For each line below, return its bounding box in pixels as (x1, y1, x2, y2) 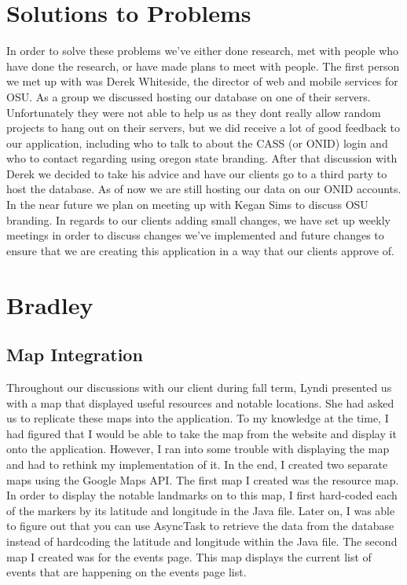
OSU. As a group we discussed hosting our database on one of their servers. (6, 88, 371, 104)
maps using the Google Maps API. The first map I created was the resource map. (6, 471, 399, 488)
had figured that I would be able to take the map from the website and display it (6, 425, 397, 441)
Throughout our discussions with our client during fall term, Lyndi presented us (6, 379, 392, 396)
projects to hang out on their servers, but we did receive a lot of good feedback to (6, 119, 400, 136)
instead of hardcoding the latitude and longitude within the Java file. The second (6, 532, 398, 549)
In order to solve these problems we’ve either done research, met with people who (6, 42, 399, 59)
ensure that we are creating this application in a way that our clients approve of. (6, 242, 394, 258)
